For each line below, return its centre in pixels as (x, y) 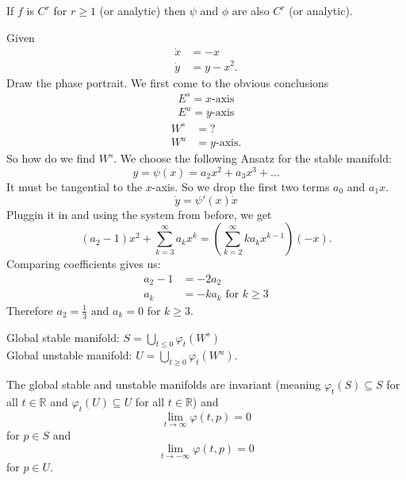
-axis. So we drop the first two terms (241, 186)
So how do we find (51, 158)
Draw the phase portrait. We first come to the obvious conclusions (168, 82)
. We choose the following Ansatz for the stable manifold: (253, 158)
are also (251, 10)
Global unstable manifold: (69, 355)
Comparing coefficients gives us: (84, 264)
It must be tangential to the (75, 186)
